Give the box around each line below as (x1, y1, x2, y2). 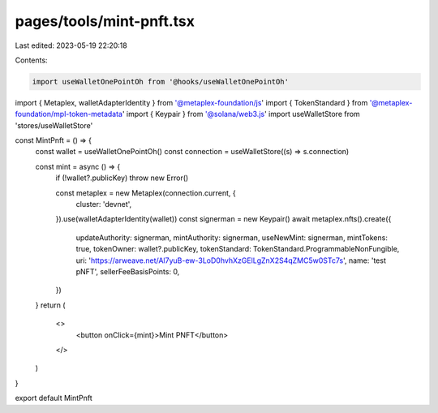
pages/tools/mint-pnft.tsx (15, 12, 195, 30)
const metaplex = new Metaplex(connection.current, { (55, 187, 236, 198)
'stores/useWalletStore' (15, 120, 93, 130)
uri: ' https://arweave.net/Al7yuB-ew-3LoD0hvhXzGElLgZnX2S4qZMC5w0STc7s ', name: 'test (75, 256, 387, 265)
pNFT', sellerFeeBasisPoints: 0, (75, 266, 180, 276)
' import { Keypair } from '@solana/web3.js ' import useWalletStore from (122, 110, 360, 119)
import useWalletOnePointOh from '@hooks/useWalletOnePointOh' (32, 77, 290, 86)
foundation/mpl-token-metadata (15, 110, 123, 119)
